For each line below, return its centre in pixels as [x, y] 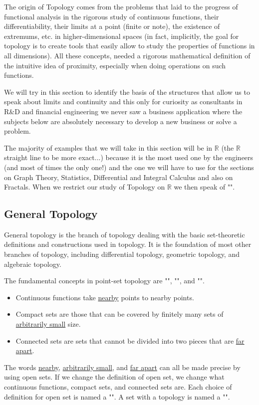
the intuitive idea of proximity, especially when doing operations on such [115, 65]
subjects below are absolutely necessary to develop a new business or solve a [121, 121]
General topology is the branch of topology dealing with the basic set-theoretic [125, 234]
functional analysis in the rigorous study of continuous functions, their [112, 16]
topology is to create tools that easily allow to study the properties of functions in [129, 46]
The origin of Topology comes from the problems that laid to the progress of [121, 6]
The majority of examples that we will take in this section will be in [108, 147]
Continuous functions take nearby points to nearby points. [105, 297]
